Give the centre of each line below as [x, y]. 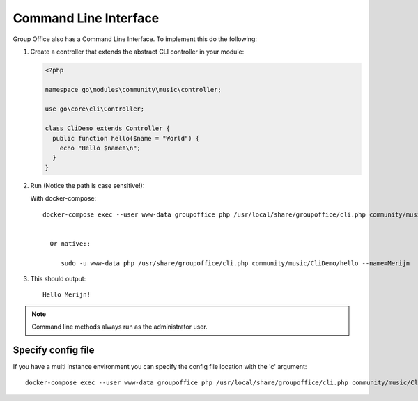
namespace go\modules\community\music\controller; [133, 89]
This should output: [58, 278]
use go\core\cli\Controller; [95, 109]
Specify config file [54, 350]
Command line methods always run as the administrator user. [120, 327]
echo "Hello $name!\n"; [100, 148]
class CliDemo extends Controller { [108, 128]
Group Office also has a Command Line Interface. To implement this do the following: [135, 39]
